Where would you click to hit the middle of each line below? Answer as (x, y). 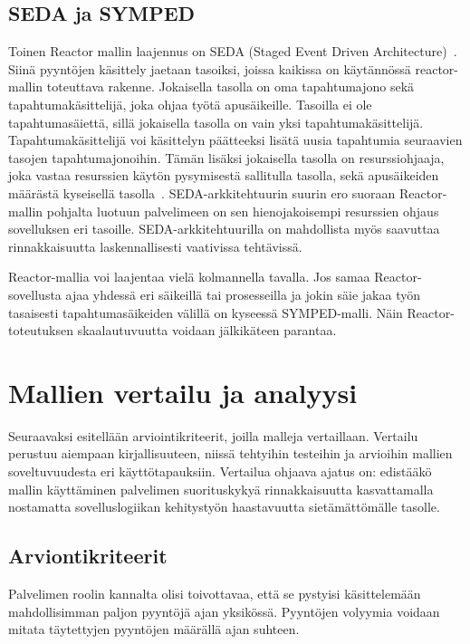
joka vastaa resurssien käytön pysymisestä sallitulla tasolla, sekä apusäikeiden (224, 175)
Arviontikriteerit (88, 556)
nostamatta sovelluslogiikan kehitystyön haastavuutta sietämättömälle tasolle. (224, 507)
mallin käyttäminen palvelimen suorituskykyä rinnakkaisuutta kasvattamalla (221, 489)
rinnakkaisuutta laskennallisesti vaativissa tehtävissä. (155, 246)
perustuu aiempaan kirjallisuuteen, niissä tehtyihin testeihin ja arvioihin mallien (230, 453)
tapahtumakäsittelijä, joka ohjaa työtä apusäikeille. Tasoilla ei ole (190, 104)
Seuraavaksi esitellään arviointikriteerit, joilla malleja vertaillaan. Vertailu (213, 435)
